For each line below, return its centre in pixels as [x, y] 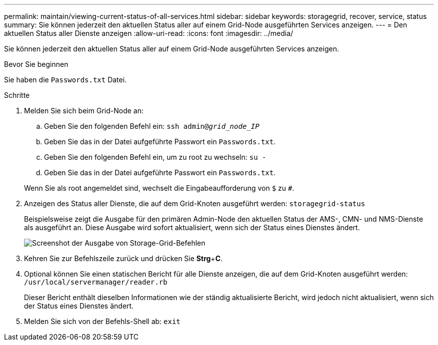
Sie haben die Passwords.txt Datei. [65, 80]
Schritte [17, 95]
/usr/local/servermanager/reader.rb [96, 282]
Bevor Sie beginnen [36, 64]
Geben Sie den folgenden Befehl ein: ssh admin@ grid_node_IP [152, 126]
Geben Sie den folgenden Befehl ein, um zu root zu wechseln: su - [155, 157]
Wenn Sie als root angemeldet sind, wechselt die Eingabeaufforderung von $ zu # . [159, 188]
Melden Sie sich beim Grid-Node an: [84, 111]
